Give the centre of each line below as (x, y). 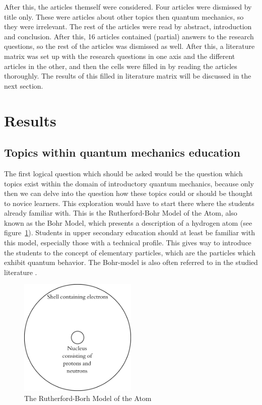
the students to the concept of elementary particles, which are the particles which (130, 252)
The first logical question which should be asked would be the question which (123, 173)
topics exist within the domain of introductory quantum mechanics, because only (129, 183)
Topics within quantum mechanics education (122, 152)
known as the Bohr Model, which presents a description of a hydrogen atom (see (128, 222)
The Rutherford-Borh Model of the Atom (88, 398)
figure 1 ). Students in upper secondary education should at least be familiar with (129, 232)
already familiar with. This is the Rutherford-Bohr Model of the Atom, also (121, 213)
